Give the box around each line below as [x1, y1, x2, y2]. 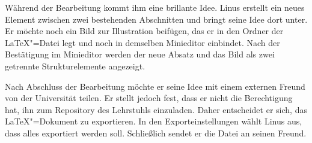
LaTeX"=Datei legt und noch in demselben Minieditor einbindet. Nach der [5, 36, 280, 48]
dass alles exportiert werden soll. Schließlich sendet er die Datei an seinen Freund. [5, 126, 307, 139]
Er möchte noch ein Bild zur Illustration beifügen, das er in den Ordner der [5, 25, 284, 37]
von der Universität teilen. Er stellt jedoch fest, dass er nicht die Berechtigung [5, 92, 293, 104]
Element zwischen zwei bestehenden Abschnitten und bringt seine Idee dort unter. [5, 13, 308, 25]
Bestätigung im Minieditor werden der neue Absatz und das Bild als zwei [5, 48, 275, 60]
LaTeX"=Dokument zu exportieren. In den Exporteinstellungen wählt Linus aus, [5, 115, 302, 127]
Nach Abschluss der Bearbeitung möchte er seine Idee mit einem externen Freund [5, 80, 305, 92]
